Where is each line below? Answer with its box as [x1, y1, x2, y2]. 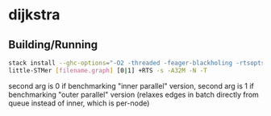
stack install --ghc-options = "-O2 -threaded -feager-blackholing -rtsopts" [8, 59, 269, 67]
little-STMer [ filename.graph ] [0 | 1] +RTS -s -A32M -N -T [8, 66, 207, 74]
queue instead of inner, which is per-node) [8, 98, 150, 108]
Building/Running [8, 38, 98, 52]
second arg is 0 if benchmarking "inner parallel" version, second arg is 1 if [8, 81, 254, 90]
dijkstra [8, 6, 60, 24]
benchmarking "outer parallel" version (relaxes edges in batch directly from [8, 89, 260, 99]
